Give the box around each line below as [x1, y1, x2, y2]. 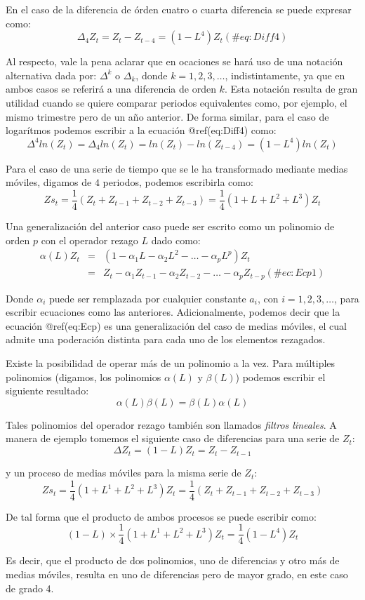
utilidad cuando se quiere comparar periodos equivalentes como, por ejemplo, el [6, 95, 347, 109]
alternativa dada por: [6, 67, 97, 82]
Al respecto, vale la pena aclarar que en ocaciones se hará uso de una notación [6, 54, 343, 69]
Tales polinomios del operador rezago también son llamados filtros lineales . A [6, 417, 337, 432]
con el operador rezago [41, 232, 138, 247]
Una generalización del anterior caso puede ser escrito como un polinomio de [6, 219, 335, 233]
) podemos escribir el [235, 369, 326, 384]
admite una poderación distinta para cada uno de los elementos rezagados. [6, 332, 326, 347]
